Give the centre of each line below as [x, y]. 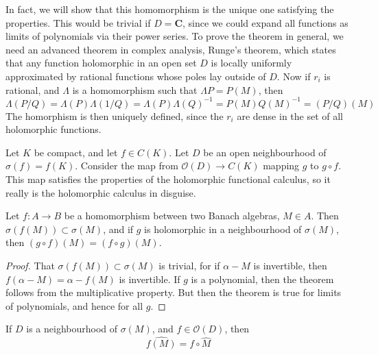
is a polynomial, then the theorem [262, 279]
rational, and [33, 89]
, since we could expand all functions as [265, 22]
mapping [281, 166]
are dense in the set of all [290, 115]
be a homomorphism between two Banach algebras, [172, 216]
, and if [118, 229]
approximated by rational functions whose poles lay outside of [136, 76]
